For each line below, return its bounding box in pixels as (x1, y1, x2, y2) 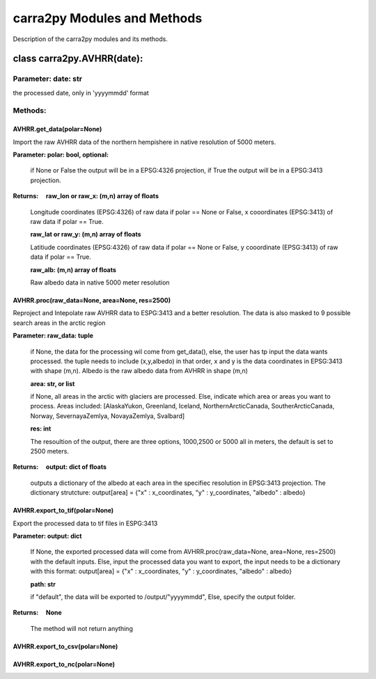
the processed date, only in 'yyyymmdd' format (13, 88, 149, 97)
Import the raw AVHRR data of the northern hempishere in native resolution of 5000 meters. (13, 138, 276, 146)
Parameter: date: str (13, 74, 83, 83)
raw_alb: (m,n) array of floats (30, 265, 116, 274)
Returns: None (13, 609, 62, 617)
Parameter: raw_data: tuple (13, 331, 94, 340)
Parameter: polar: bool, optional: (13, 150, 109, 159)
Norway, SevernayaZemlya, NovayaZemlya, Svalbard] (30, 411, 185, 420)
